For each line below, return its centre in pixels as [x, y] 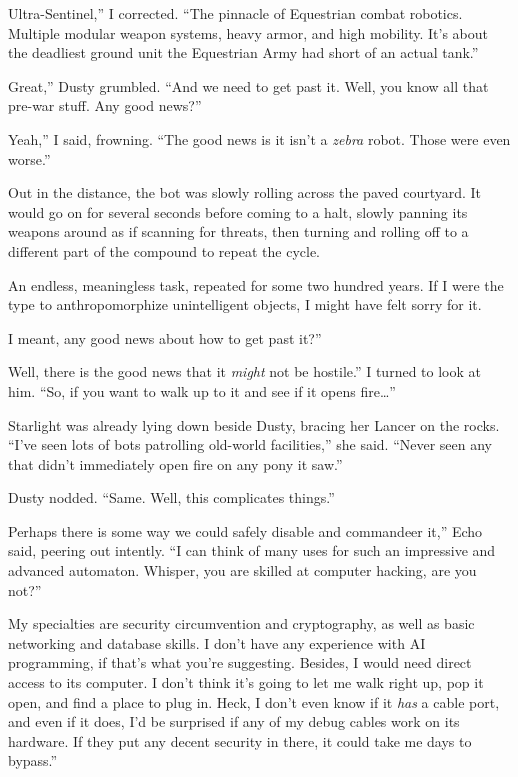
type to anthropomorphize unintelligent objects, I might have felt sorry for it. [245, 304]
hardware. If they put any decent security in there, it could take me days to [240, 740]
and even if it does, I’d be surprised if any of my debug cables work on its [234, 721]
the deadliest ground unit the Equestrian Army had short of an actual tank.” [243, 52]
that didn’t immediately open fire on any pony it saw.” [175, 463]
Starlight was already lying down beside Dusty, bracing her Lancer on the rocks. [254, 424]
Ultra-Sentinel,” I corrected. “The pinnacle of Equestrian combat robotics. [235, 13]
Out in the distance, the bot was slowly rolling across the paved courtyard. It [245, 192]
